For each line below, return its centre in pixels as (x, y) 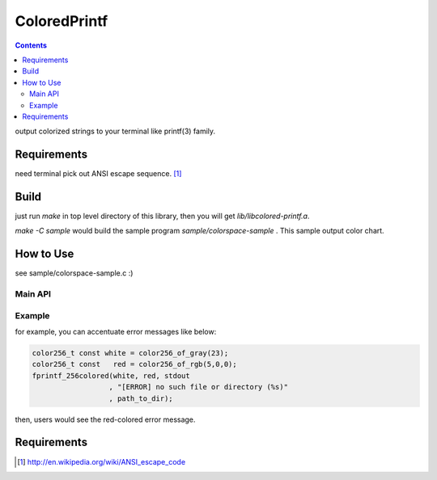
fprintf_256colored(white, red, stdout (111, 375)
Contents (31, 45)
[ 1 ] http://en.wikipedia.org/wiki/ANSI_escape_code (102, 461)
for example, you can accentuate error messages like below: (116, 332)
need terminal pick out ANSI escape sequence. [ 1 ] (98, 174)
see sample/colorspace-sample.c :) (74, 273)
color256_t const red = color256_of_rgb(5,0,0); (135, 364)
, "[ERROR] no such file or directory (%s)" (199, 387)
